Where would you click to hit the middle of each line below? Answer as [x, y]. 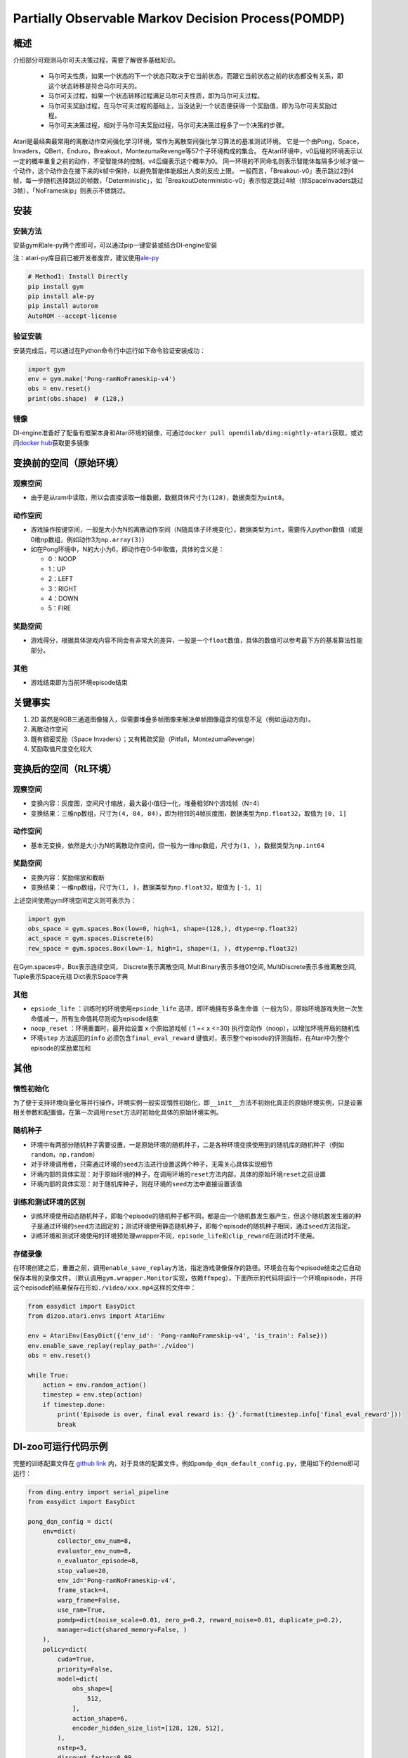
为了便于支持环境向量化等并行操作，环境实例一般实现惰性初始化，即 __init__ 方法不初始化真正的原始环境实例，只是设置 [188, 1103]
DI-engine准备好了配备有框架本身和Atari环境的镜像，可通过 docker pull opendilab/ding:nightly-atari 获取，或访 [188, 433]
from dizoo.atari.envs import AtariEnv [96, 1316]
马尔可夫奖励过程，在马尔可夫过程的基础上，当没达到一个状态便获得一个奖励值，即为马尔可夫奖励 [190, 105]
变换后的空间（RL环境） [65, 769]
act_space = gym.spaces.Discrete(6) [91, 938]
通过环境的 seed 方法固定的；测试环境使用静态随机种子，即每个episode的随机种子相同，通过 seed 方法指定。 [198, 1226]
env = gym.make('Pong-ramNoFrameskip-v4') [102, 379]
